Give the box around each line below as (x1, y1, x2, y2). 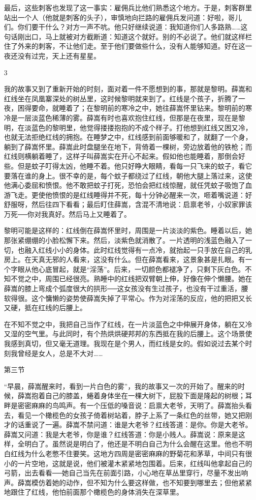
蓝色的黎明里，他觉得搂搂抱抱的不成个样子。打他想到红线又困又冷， (31, 122, 252, 132)
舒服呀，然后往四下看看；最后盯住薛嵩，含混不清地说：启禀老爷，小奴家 (4, 199, 238, 209)
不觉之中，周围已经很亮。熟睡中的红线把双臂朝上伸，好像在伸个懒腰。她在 (10, 273, 252, 284)
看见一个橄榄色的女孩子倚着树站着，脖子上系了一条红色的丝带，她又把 (17, 410, 245, 420)
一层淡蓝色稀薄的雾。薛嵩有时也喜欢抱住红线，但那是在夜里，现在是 (17, 112, 238, 122)
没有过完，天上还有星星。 (17, 50, 100, 60)
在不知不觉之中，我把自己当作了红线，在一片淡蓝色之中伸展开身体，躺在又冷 (4, 319, 252, 329)
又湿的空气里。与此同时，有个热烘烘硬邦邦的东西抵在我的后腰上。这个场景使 (4, 328, 252, 339)
